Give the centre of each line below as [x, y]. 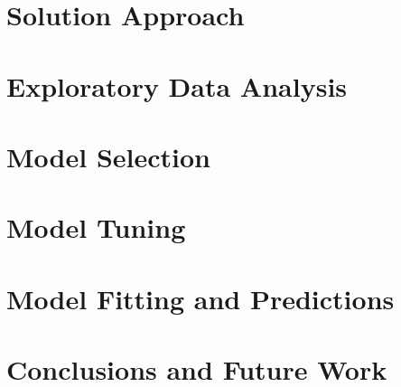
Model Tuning [96, 227]
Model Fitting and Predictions [200, 298]
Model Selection [108, 156]
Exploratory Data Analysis [177, 85]
